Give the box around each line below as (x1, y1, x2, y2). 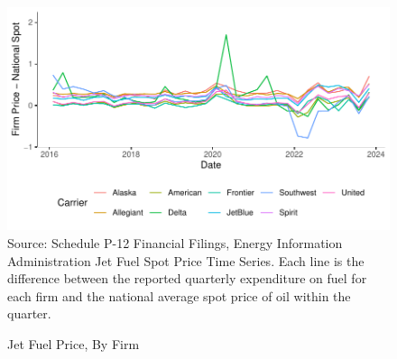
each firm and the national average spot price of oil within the (7, 286, 351, 305)
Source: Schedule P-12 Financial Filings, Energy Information (7, 233, 343, 252)
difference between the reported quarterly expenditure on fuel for (7, 269, 367, 288)
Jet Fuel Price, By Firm (7, 334, 140, 353)
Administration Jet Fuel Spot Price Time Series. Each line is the (7, 251, 365, 270)
